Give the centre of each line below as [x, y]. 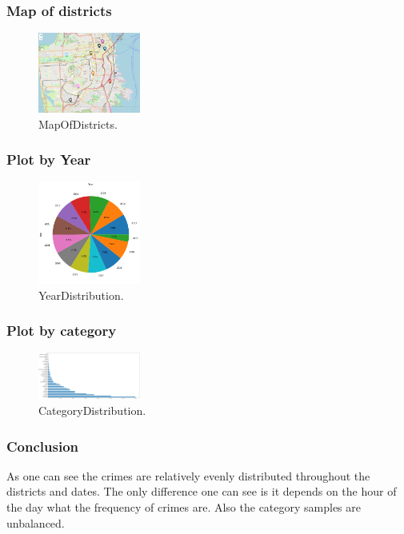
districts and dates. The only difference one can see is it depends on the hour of [202, 491]
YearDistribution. [81, 295]
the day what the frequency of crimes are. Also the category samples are [184, 507]
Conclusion [42, 446]
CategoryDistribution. [92, 410]
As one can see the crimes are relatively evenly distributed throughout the [188, 475]
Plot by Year [49, 159]
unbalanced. [36, 522]
